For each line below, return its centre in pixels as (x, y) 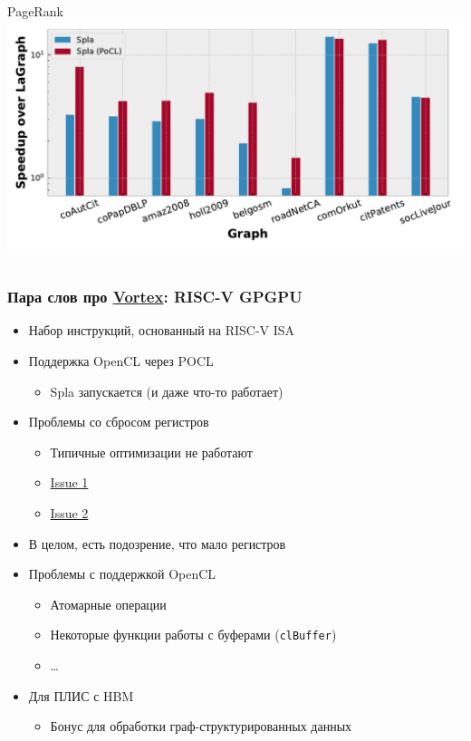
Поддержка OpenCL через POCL (121, 361)
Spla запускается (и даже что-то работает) (167, 391)
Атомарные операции (108, 604)
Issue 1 (69, 482)
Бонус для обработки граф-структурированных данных (201, 726)
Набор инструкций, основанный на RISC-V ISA (162, 330)
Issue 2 (69, 512)
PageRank (35, 11)
